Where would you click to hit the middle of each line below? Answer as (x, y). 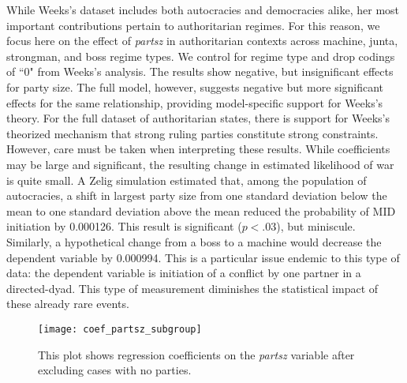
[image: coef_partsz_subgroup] (120, 329)
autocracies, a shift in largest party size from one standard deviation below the (197, 195)
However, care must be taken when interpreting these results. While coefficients (198, 149)
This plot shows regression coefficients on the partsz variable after (196, 354)
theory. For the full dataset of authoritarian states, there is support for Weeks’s (198, 118)
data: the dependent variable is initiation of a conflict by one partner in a (184, 273)
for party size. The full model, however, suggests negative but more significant (195, 86)
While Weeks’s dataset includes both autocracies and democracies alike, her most (203, 9)
